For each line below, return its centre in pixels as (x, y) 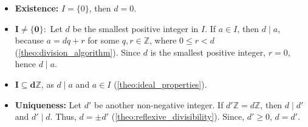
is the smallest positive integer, (208, 52)
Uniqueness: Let (48, 104)
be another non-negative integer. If (159, 104)
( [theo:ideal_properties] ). (160, 84)
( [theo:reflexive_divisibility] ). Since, (178, 116)
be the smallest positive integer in (135, 28)
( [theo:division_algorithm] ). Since (78, 52)
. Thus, (63, 116)
